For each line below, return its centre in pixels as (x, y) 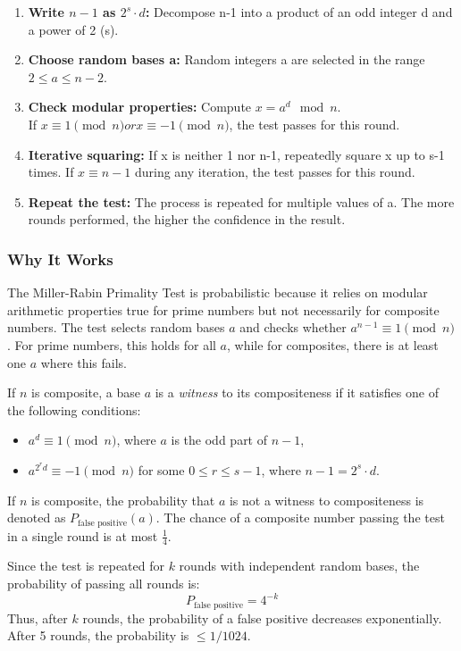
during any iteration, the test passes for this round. (275, 172)
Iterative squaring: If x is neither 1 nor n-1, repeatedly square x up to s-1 (236, 154)
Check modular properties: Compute (140, 107)
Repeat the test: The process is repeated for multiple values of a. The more (241, 201)
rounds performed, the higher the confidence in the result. (187, 219)
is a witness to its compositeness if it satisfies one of (297, 392)
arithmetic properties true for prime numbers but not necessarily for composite (223, 309)
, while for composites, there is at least (333, 344)
